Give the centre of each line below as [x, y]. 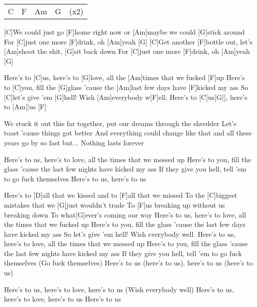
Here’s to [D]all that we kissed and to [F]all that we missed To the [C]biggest [121, 195]
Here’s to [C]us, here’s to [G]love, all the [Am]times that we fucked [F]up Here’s [125, 77]
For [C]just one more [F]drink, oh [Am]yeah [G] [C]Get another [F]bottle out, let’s [128, 41]
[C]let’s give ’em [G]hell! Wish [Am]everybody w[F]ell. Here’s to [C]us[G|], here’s [126, 97]
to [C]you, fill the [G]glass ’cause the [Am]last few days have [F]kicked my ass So [126, 87]
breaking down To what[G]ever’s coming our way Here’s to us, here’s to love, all [125, 214]
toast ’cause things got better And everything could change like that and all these [128, 133]
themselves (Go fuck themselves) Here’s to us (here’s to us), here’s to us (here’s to [128, 263]
